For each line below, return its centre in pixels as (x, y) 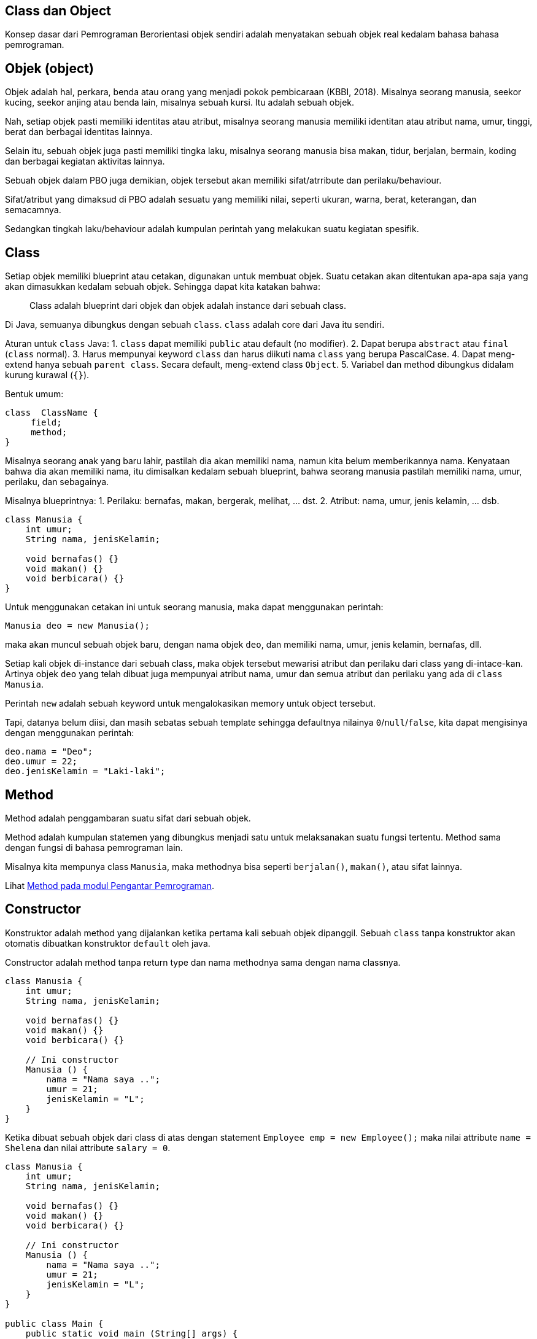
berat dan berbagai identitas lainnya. (79, 132)
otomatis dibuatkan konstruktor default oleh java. (108, 943)
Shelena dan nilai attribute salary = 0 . (88, 1147)
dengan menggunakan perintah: (70, 733)
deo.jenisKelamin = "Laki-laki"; (85, 771)
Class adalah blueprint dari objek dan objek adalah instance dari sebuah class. (188, 306)
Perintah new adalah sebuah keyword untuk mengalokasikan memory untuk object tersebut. (190, 704)
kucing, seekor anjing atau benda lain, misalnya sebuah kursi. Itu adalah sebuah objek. (180, 103)
